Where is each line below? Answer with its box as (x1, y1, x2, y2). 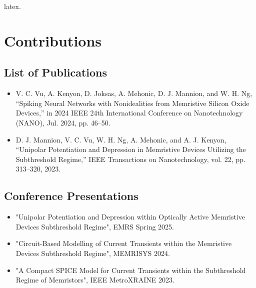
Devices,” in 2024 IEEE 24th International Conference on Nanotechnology (15, 107, 243, 118)
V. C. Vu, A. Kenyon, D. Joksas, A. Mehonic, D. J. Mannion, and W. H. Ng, (15, 88, 252, 98)
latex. (4, 1, 21, 11)
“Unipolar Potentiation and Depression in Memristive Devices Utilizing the (15, 144, 246, 154)
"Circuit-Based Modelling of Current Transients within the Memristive (15, 238, 232, 248)
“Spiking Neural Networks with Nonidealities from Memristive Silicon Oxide (15, 97, 249, 108)
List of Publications (4, 64, 107, 80)
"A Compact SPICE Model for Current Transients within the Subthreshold (15, 264, 246, 275)
